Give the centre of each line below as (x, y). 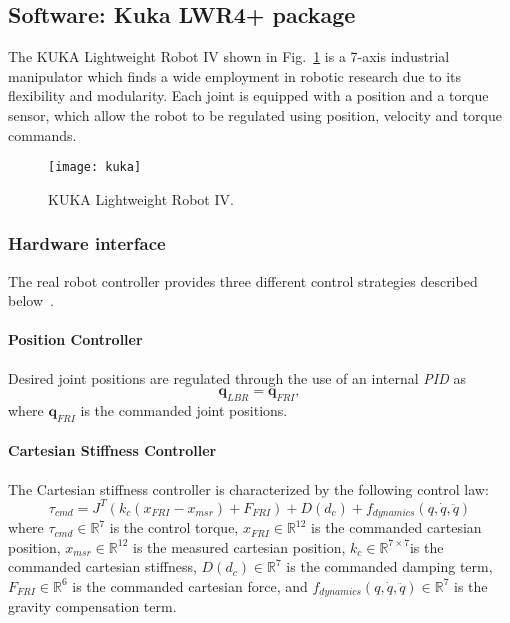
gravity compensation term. (92, 606)
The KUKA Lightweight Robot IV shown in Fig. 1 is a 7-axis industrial (229, 56)
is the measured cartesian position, (239, 546)
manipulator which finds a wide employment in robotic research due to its (235, 75)
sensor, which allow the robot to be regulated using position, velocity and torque (255, 114)
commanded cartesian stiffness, (102, 566)
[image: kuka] (95, 167)
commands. (42, 134)
